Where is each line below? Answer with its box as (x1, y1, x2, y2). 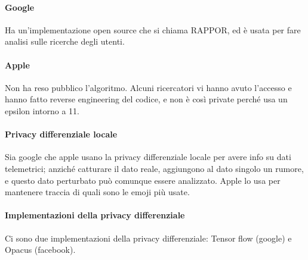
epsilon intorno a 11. (5, 104, 79, 117)
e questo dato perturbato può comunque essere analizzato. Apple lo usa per (5, 174, 281, 186)
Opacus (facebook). (5, 243, 76, 256)
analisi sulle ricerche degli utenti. (5, 35, 125, 48)
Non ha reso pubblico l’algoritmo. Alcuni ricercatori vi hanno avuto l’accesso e (5, 81, 292, 93)
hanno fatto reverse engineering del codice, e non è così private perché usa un (5, 93, 288, 105)
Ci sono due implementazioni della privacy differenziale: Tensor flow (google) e (5, 231, 292, 244)
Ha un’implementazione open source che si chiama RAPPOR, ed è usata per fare (5, 23, 301, 36)
